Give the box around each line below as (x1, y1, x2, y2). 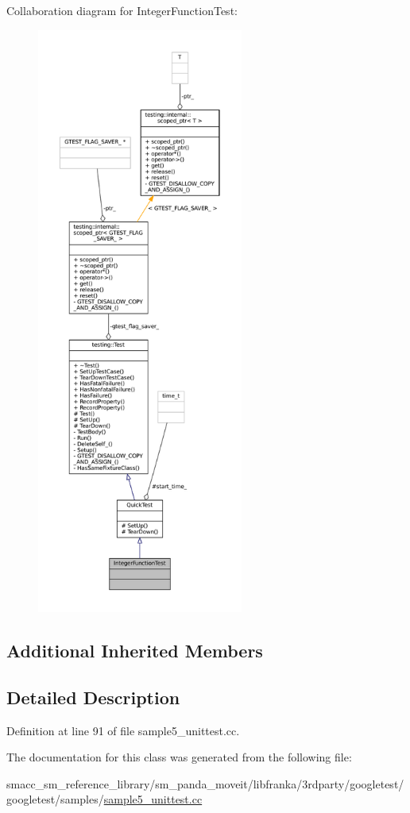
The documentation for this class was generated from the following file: (6, 749, 352, 765)
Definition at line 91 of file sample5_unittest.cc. (6, 722, 240, 738)
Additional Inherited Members (6, 638, 263, 662)
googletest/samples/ (6, 791, 104, 807)
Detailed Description (6, 684, 180, 709)
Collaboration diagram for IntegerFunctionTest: (6, 2, 238, 18)
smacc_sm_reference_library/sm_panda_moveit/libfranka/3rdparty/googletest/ (6, 775, 404, 792)
